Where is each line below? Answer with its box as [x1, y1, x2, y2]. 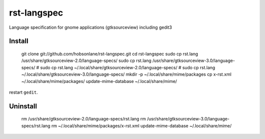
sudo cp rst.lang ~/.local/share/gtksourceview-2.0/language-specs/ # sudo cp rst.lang [40, 64, 215, 70]
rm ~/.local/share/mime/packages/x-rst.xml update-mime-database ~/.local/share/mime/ [51, 122, 232, 129]
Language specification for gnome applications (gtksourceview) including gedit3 [9, 24, 172, 30]
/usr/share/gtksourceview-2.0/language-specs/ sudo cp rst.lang [21, 58, 152, 63]
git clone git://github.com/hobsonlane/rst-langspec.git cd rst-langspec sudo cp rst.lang [21, 51, 198, 57]
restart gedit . [9, 89, 38, 95]
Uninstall [9, 102, 37, 110]
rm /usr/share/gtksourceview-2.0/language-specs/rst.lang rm [21, 116, 146, 122]
